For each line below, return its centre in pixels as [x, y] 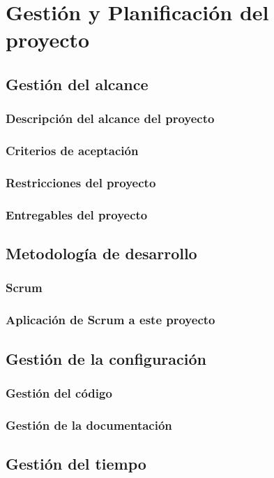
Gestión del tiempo [76, 464]
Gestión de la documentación [89, 425]
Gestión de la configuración [106, 358]
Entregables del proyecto [77, 214]
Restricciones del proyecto [81, 182]
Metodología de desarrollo [101, 253]
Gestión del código [59, 392]
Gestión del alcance [77, 84]
